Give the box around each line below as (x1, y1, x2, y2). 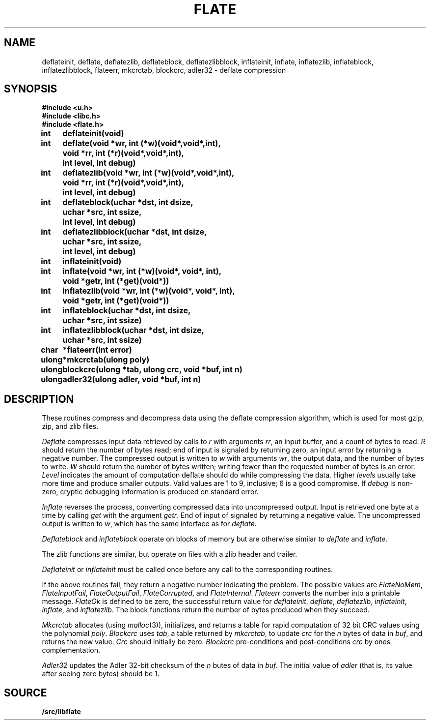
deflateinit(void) (62, 128, 124, 139)
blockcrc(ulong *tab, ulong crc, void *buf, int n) (62, 364, 242, 375)
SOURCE (4, 686, 47, 699)
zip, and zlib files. (42, 422, 99, 431)
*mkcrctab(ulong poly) (62, 355, 150, 365)
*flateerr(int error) (62, 345, 132, 355)
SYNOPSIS (4, 83, 57, 95)
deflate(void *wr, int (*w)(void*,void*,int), (62, 138, 221, 149)
